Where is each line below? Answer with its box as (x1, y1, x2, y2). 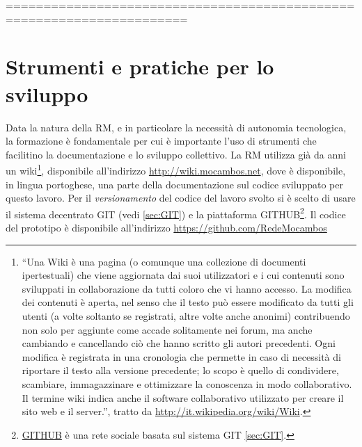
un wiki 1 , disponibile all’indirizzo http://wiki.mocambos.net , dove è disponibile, (6, 161, 346, 177)
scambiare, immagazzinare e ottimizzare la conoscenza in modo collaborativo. (22, 376, 352, 391)
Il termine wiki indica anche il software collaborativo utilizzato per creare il (22, 390, 344, 405)
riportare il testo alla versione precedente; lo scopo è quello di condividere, (22, 363, 339, 377)
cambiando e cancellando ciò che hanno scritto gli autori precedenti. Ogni (22, 336, 336, 350)
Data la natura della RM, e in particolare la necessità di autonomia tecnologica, (6, 120, 347, 134)
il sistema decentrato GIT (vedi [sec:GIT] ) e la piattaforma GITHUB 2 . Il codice (6, 204, 346, 221)
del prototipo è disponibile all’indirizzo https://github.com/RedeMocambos (6, 220, 327, 234)
